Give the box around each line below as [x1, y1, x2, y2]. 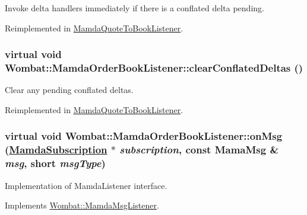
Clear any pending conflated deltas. [5, 84, 134, 96]
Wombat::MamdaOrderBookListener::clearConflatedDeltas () [5, 60, 303, 75]
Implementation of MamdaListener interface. [5, 179, 167, 191]
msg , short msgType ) [5, 156, 106, 171]
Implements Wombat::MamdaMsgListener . [5, 199, 159, 211]
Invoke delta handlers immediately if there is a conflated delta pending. [5, 2, 264, 14]
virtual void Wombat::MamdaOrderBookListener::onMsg [5, 129, 283, 143]
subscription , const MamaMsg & [119, 142, 279, 157]
